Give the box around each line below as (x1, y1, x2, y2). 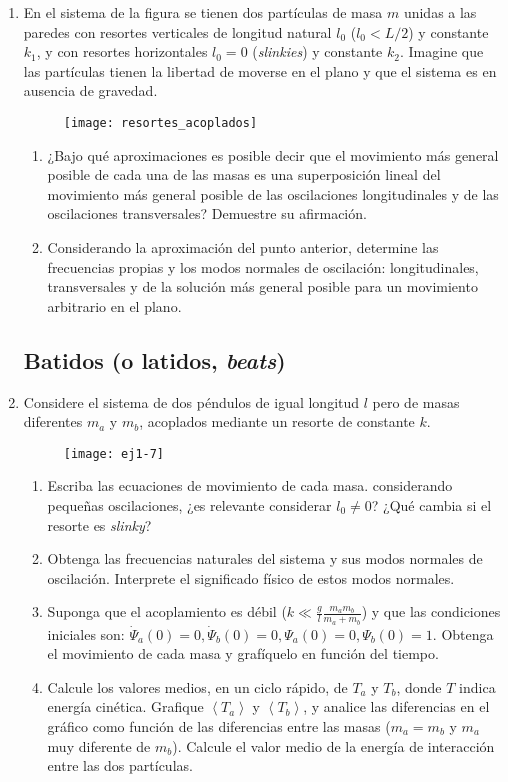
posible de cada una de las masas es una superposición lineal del (47, 164, 441, 185)
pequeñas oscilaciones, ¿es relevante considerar (47, 495, 332, 516)
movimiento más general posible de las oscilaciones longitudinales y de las (47, 183, 499, 204)
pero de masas (372, 391, 460, 412)
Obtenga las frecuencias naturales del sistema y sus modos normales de (47, 548, 483, 569)
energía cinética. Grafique (47, 696, 204, 717)
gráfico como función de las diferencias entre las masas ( (47, 716, 391, 736)
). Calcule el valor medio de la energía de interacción (172, 735, 495, 756)
